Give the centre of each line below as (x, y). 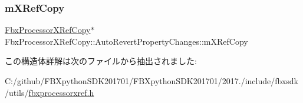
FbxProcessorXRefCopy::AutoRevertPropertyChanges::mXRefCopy (126, 41)
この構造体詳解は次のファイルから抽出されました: (101, 61)
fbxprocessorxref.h (61, 92)
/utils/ (17, 92)
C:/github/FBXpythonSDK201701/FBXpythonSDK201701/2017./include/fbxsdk (151, 81)
